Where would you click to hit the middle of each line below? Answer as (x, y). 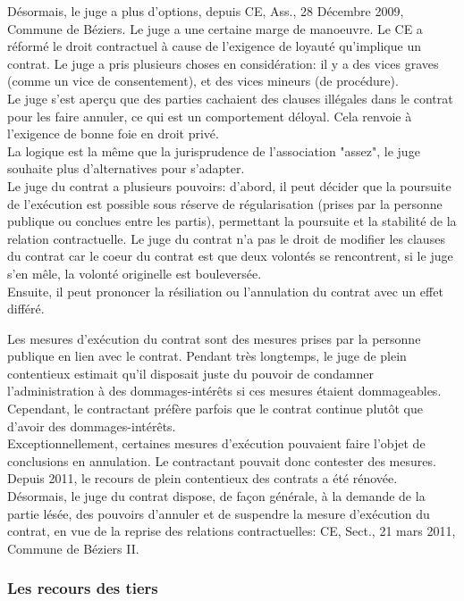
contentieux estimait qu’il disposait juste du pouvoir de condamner (190, 373)
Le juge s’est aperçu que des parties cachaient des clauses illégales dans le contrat (230, 98)
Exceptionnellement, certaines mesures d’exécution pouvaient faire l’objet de (216, 443)
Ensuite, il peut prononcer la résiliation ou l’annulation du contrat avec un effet (225, 291)
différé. (26, 309)
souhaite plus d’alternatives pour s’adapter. (126, 168)
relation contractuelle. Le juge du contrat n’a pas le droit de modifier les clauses (226, 238)
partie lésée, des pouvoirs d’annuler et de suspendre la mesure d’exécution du (219, 513)
